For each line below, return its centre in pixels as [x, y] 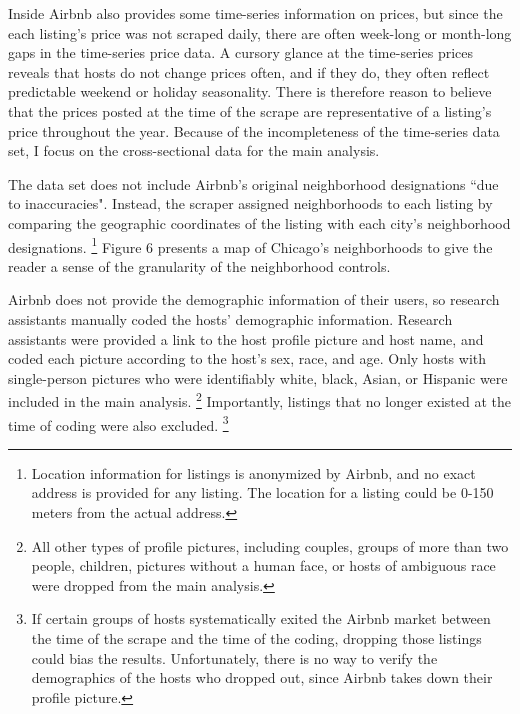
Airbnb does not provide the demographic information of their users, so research [254, 299]
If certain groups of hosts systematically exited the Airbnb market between [261, 618]
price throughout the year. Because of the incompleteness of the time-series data [254, 130]
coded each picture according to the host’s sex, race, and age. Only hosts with [247, 358]
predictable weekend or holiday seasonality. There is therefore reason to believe [250, 91]
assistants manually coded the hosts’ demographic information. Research [230, 318]
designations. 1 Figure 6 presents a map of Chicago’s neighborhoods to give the [250, 245]
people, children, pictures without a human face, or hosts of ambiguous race [263, 565]
